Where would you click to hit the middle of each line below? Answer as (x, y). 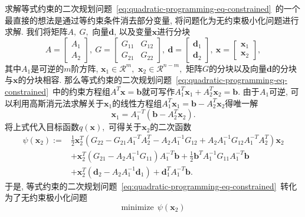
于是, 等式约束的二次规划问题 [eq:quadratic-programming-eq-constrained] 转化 (151, 186)
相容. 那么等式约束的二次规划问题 (107, 80)
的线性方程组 (137, 103)
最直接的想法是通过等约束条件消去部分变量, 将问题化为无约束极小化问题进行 (152, 20)
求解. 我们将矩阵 (36, 31)
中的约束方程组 (82, 91)
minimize (137, 208)
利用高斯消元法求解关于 (58, 103)
